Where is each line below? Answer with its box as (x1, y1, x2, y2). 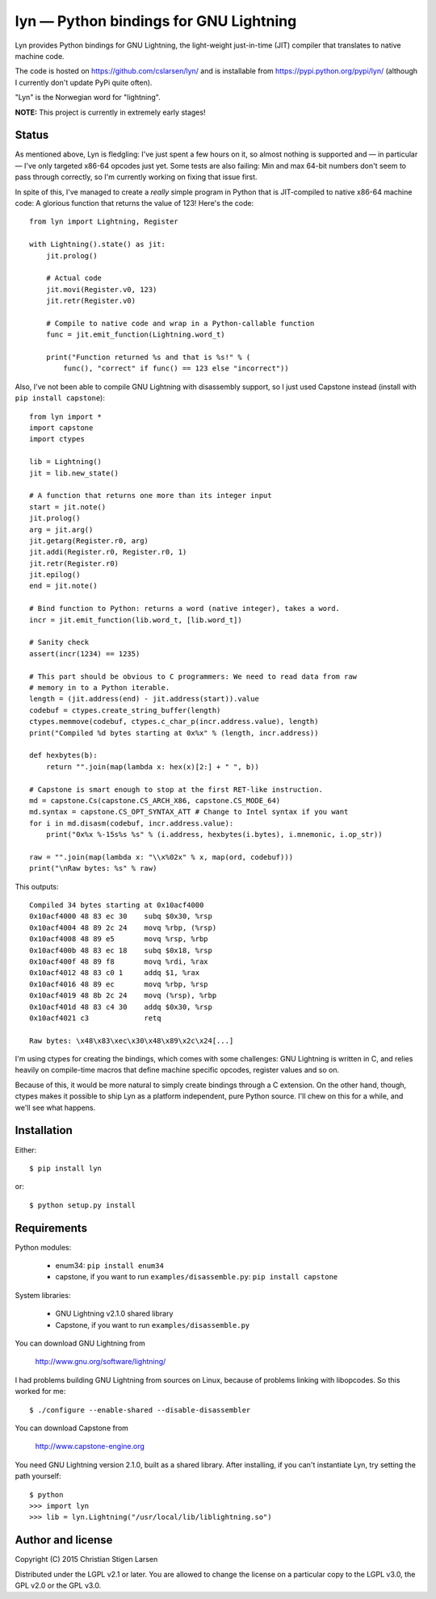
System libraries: (15, 1290, 71, 1300)
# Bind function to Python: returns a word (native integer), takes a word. (29, 604, 341, 613)
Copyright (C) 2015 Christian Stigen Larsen (15, 1555, 158, 1564)
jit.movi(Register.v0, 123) (45, 285, 157, 294)
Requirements (15, 1221, 88, 1235)
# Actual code (45, 274, 103, 283)
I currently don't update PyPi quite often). (15, 77, 153, 87)
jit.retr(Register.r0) (29, 559, 119, 568)
